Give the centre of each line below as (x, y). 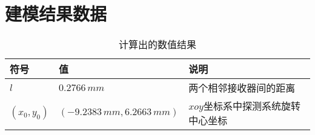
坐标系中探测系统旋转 (252, 106)
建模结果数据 (56, 14)
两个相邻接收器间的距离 (242, 88)
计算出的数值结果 (157, 45)
